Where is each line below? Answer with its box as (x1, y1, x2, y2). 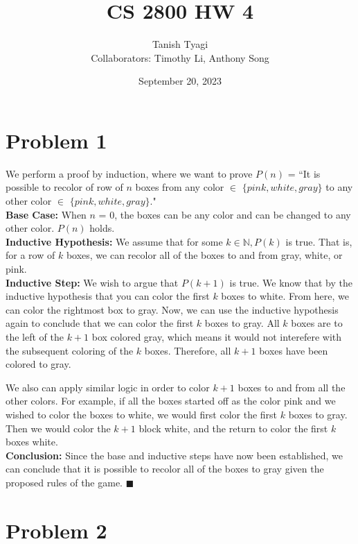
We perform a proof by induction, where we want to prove (6, 166, 253, 180)
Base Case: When (6, 207, 87, 221)
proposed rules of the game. (6, 475, 123, 489)
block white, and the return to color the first (138, 420, 328, 435)
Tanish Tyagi (152, 37, 208, 51)
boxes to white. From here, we (221, 289, 349, 303)
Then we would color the (6, 420, 111, 435)
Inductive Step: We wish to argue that (6, 275, 179, 289)
